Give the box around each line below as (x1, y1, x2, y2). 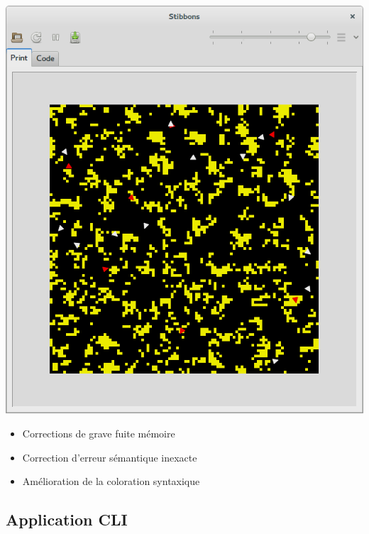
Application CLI (6, 508, 128, 530)
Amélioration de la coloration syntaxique (22, 474, 200, 489)
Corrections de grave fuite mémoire (22, 426, 175, 441)
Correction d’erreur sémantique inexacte (22, 449, 197, 464)
